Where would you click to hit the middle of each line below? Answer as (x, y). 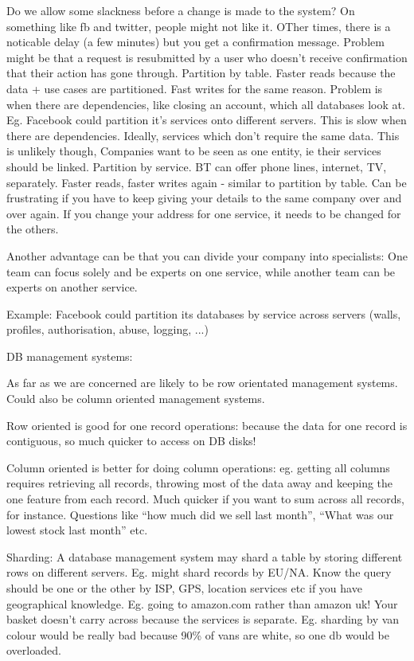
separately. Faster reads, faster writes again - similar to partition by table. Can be (207, 182)
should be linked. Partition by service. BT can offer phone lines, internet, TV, (197, 166)
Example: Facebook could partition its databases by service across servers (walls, (204, 313)
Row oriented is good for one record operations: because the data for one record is (207, 425)
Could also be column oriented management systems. (136, 399)
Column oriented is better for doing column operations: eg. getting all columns (198, 467)
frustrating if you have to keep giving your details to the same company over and (204, 198)
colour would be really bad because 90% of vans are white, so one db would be (198, 634)
